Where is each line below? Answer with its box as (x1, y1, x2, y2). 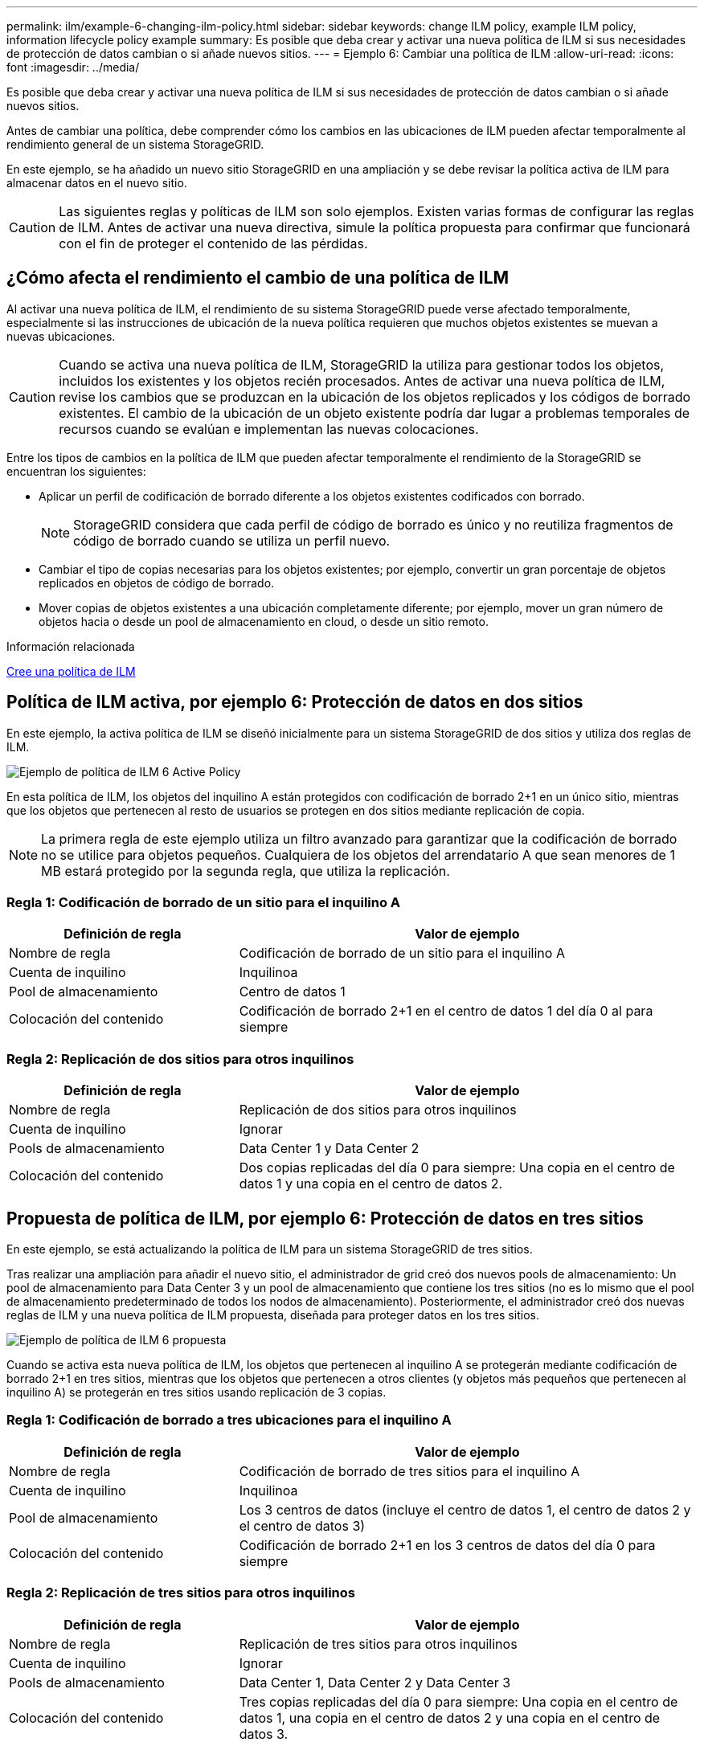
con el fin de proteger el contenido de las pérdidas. (59, 235, 368, 251)
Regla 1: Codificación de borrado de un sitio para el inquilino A (6, 894, 401, 911)
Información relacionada (6, 639, 135, 653)
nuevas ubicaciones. (6, 329, 116, 343)
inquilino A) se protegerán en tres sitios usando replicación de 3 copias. (6, 1385, 387, 1400)
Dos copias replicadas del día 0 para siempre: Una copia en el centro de (239, 1159, 675, 1176)
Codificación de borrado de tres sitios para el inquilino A (239, 1462, 580, 1479)
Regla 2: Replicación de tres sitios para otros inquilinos (6, 1584, 355, 1601)
